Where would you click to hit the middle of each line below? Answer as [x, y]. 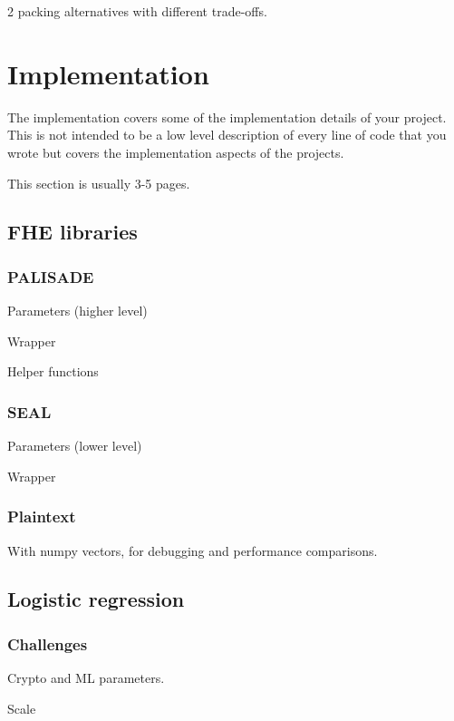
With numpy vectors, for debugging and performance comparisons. [193, 550]
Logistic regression [96, 599]
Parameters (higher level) [77, 311]
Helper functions [53, 371]
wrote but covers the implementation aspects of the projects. [176, 152]
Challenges [48, 643]
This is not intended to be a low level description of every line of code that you [227, 135]
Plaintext [42, 516]
